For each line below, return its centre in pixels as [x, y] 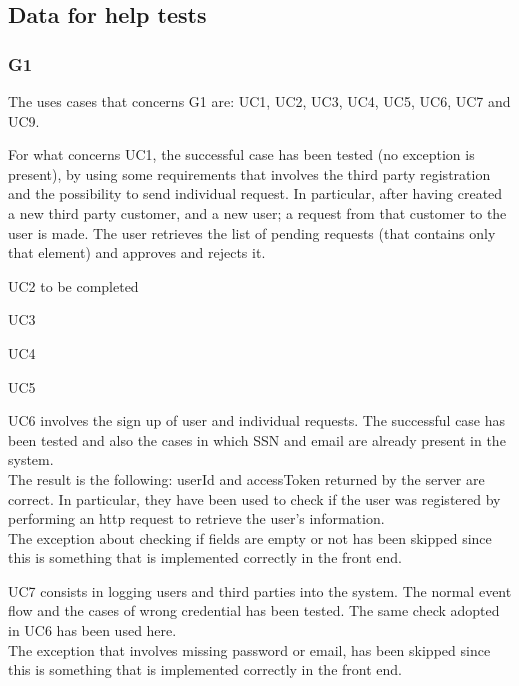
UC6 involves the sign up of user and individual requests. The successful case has [257, 420]
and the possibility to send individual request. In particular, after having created [255, 193]
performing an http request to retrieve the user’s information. [196, 518]
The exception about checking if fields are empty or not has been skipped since [250, 537]
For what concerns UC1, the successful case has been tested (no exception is [241, 154]
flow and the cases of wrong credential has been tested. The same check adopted [254, 610]
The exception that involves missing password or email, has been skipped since [249, 649]
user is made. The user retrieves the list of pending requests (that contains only [252, 232]
